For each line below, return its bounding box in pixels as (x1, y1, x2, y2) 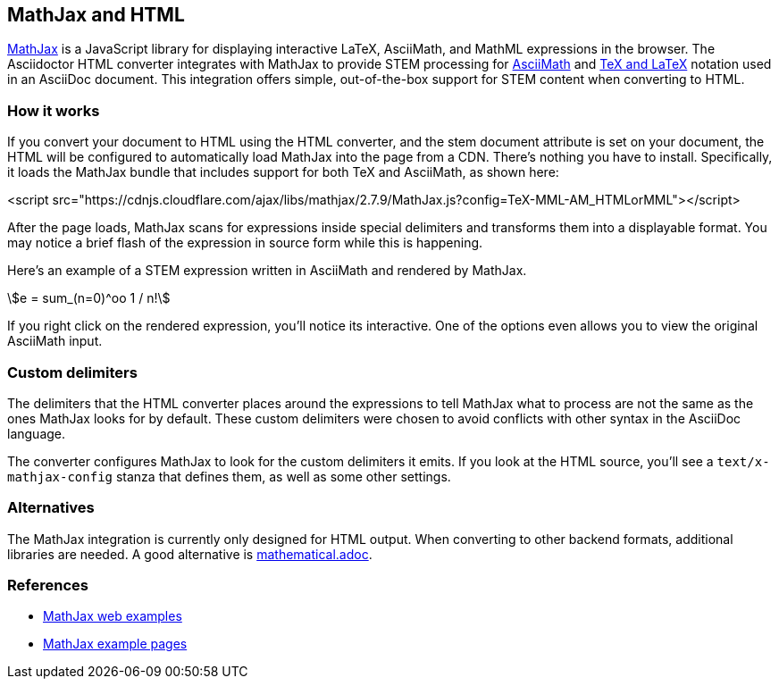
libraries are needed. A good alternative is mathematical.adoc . (7, 546, 373, 562)
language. (7, 425, 66, 441)
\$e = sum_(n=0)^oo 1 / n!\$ (7, 290, 171, 306)
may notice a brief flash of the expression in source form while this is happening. (7, 235, 483, 251)
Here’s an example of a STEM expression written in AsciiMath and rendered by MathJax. (7, 263, 527, 279)
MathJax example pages (43, 636, 188, 652)
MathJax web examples (43, 608, 182, 624)
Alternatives (7, 498, 95, 517)
